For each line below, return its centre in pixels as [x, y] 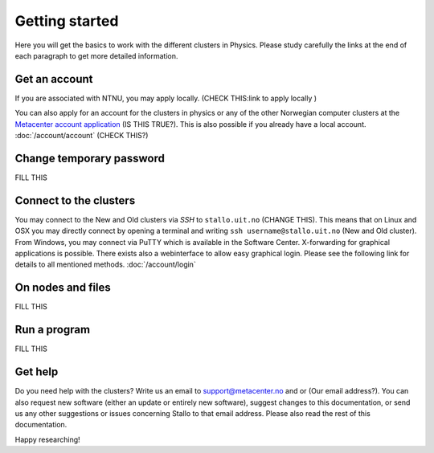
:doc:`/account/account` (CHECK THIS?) [82, 136]
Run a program [53, 330]
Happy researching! [47, 439]
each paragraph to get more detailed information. [96, 55]
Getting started [67, 21]
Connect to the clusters [75, 200]
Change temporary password [90, 158]
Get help [37, 372]
